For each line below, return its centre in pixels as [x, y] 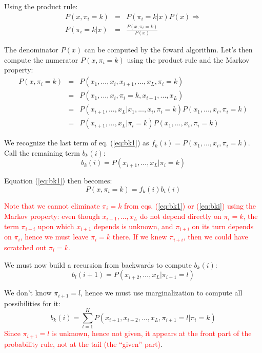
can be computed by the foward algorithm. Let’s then [168, 50]
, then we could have [216, 237]
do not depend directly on [180, 216]
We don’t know [28, 293]
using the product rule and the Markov [188, 59]
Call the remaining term [42, 152]
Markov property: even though [52, 216]
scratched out [25, 247]
